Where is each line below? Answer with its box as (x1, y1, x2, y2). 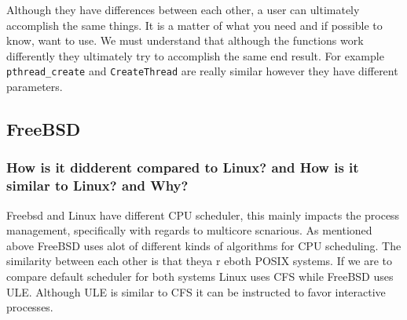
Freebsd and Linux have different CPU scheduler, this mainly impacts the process (6, 206, 400, 223)
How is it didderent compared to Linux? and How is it (6, 158, 359, 177)
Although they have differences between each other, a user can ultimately (6, 2, 360, 17)
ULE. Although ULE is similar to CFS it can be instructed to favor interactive (6, 283, 386, 300)
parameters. (6, 78, 63, 95)
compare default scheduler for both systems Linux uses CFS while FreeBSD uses (6, 267, 394, 284)
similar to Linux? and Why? (6, 176, 189, 195)
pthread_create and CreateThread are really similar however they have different (6, 63, 398, 79)
